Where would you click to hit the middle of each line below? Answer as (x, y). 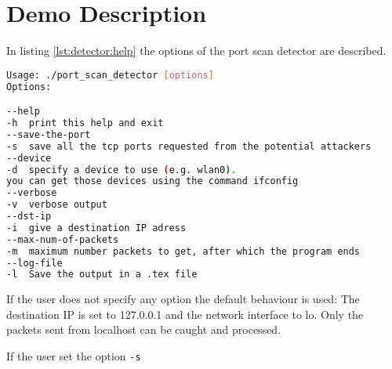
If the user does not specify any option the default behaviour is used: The (183, 299)
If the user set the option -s (74, 356)
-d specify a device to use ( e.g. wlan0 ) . (122, 170)
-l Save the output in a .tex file (102, 275)
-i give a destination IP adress (96, 228)
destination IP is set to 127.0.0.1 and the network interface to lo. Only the (185, 314)
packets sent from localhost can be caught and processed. (144, 329)
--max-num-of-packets (63, 239)
